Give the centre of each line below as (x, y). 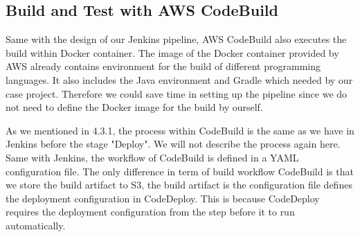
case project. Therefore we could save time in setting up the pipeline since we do (177, 93)
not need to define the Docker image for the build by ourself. (134, 107)
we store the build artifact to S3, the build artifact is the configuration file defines (179, 185)
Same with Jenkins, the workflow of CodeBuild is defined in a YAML (152, 157)
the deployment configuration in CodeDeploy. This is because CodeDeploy (163, 198)
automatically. (36, 225)
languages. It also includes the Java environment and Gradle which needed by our (179, 79)
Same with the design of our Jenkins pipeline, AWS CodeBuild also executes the (176, 39)
